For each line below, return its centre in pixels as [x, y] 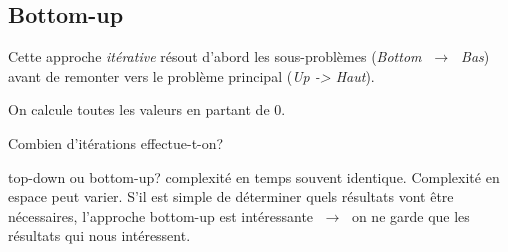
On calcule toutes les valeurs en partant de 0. [147, 109]
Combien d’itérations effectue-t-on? [116, 142]
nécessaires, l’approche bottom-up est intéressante [161, 215]
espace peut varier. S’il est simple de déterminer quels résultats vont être [231, 196]
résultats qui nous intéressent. [99, 235]
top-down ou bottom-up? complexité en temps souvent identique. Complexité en [254, 176]
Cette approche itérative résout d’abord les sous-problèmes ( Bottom [215, 56]
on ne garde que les [410, 215]
